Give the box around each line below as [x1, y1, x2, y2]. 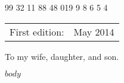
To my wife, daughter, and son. [5, 50, 119, 62]
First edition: [10, 24, 64, 39]
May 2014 [73, 24, 114, 39]
